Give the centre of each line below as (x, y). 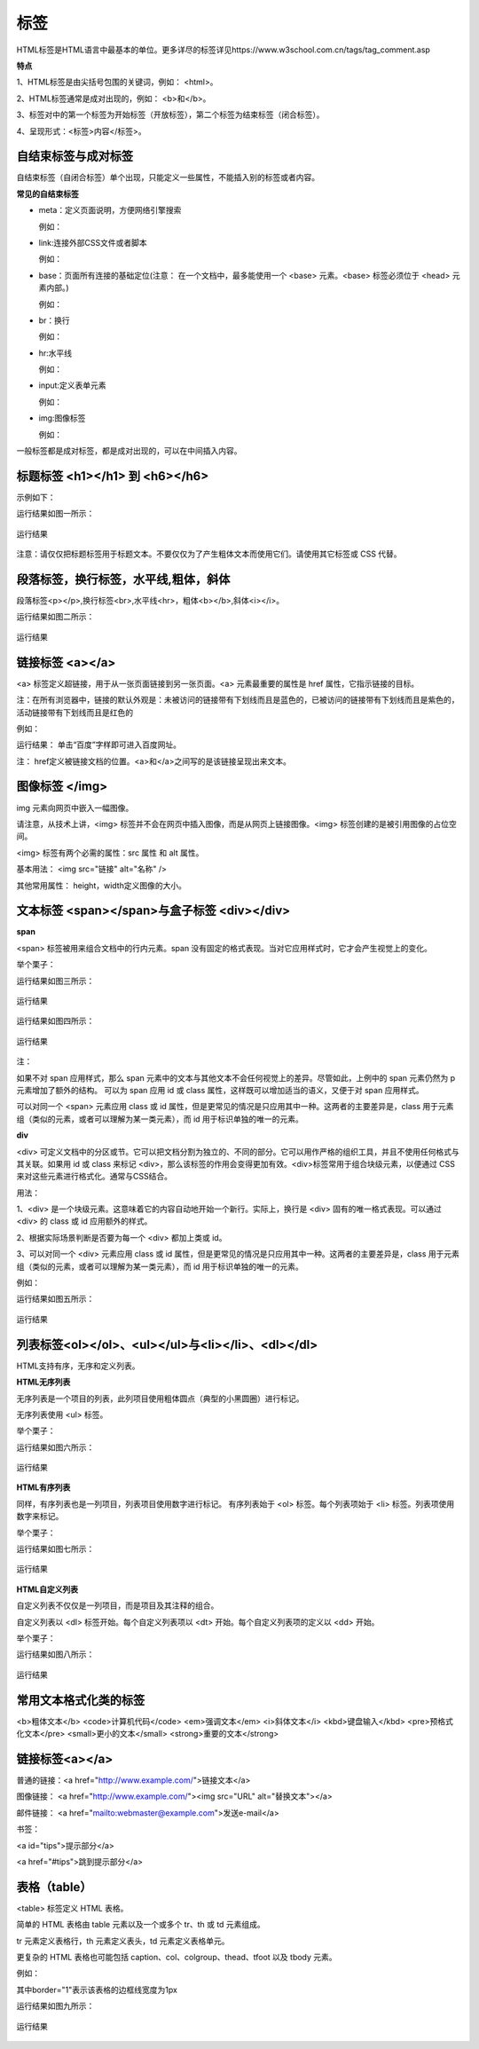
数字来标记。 (40, 1517)
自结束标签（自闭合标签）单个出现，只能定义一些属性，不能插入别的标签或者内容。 (168, 177)
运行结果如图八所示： (55, 1654)
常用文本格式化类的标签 (81, 1700)
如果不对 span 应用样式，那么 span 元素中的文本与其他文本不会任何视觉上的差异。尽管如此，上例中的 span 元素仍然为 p (236, 1077)
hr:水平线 (55, 353)
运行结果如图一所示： (55, 514)
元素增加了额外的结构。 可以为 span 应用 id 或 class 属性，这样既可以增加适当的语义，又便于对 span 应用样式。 (220, 1090)
